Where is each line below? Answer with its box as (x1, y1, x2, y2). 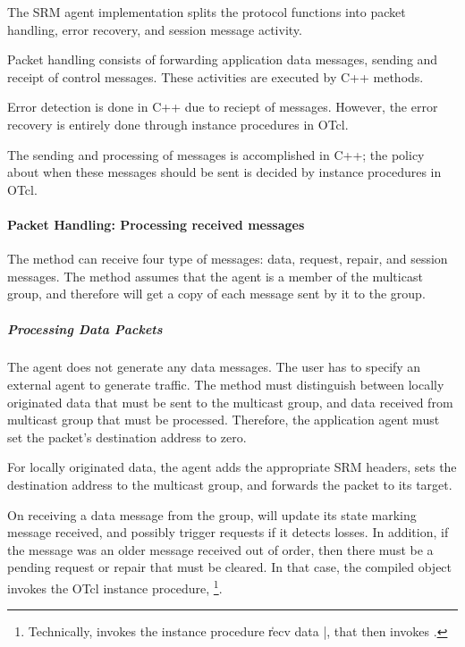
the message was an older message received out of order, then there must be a (7, 540, 434, 559)
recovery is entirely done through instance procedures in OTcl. (7, 114, 349, 133)
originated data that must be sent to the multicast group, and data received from (7, 392, 453, 411)
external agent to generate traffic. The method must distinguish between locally (7, 375, 444, 394)
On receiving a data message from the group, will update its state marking (7, 505, 417, 524)
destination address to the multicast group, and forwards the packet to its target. (7, 475, 452, 494)
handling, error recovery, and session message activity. (7, 20, 302, 38)
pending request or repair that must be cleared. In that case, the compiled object (7, 558, 452, 576)
